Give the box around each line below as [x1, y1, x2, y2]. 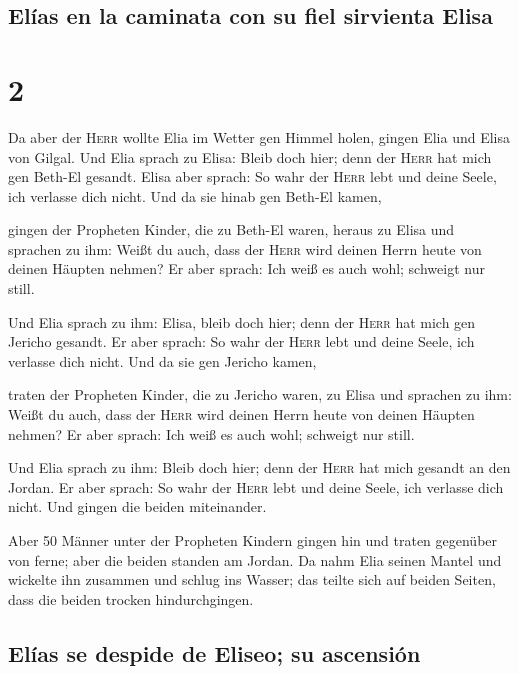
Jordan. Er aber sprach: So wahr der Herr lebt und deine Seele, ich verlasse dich [8, 476, 504, 497]
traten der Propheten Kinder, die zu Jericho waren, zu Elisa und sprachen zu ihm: [8, 384, 512, 405]
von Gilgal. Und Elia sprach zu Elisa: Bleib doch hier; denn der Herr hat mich [8, 146, 492, 167]
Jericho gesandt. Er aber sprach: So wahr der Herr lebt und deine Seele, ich [8, 331, 475, 352]
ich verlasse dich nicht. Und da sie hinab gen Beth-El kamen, [8, 185, 382, 206]
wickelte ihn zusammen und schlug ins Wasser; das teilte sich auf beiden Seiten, [8, 569, 496, 590]
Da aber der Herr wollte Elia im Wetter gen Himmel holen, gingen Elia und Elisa [8, 126, 511, 147]
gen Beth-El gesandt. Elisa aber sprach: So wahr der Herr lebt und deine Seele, [8, 166, 497, 187]
